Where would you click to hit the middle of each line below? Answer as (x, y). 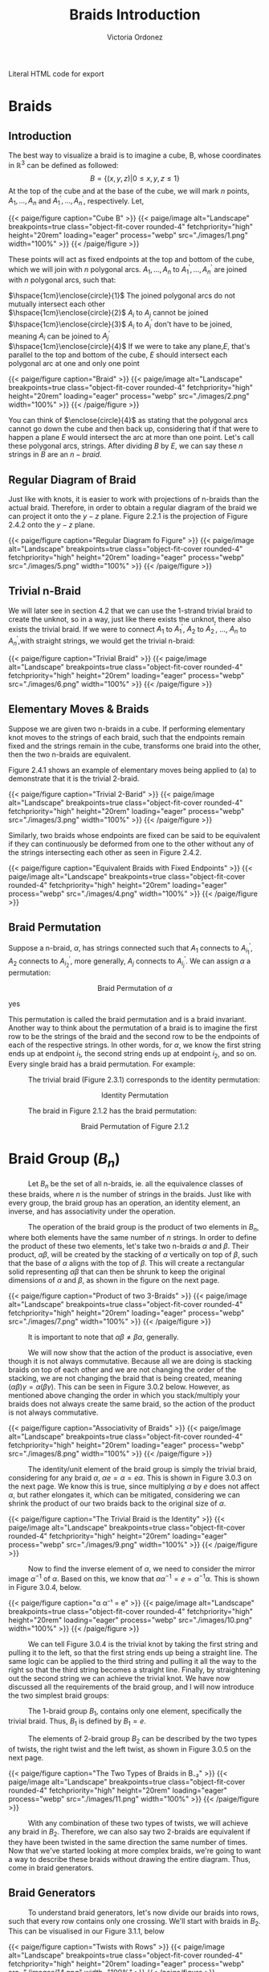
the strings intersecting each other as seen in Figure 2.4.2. (105, 852)
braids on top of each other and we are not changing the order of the (122, 1370)
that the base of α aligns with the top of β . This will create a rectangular (126, 1263)
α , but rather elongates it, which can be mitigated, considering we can (124, 1494)
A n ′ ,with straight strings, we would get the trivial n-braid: (102, 641)
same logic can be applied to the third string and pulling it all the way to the (132, 1661)
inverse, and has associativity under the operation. (92, 1211)
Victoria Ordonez (135, 37)
